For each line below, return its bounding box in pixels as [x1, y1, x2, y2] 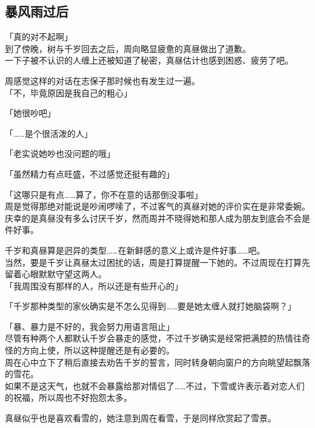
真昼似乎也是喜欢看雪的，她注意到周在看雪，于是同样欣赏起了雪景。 [5, 412, 276, 424]
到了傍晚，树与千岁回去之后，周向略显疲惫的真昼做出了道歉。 [5, 42, 251, 54]
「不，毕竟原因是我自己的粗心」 [5, 86, 132, 99]
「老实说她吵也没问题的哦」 [5, 147, 115, 160]
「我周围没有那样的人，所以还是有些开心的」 [5, 279, 183, 292]
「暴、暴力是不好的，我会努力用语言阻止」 [5, 320, 174, 332]
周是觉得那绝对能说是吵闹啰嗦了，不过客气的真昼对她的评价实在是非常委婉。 [5, 200, 310, 212]
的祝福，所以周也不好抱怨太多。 [5, 391, 132, 404]
